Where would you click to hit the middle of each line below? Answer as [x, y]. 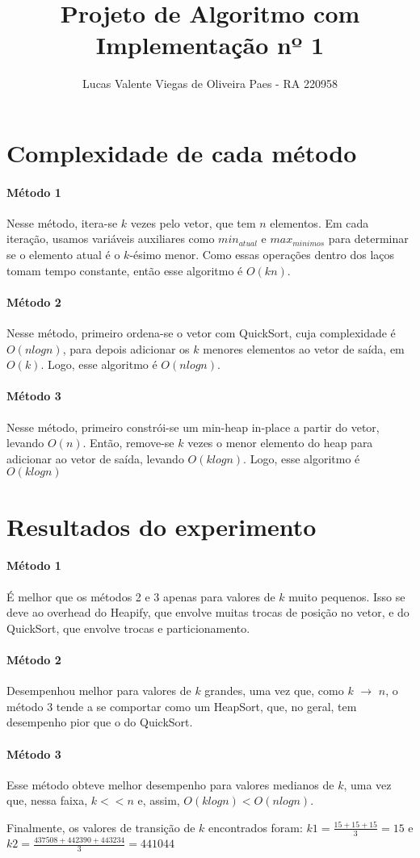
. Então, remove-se [128, 443]
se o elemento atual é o [63, 255]
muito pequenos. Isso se [347, 596]
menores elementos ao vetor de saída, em [304, 348]
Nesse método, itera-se [62, 222]
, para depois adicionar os [126, 348]
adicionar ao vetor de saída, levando [95, 458]
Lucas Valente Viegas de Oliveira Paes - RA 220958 [210, 84]
